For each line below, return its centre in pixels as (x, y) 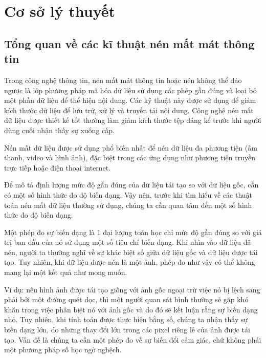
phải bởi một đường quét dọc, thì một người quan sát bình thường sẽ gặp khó (126, 299)
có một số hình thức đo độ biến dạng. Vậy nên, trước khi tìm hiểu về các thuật (128, 194)
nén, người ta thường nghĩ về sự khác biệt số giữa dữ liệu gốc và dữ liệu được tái (131, 252)
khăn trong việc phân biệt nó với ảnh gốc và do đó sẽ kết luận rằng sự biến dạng (131, 309)
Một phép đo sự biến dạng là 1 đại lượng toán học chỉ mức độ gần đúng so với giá (133, 232)
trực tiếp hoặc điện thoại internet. (58, 167)
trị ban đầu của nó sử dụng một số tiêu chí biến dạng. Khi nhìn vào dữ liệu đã (128, 242)
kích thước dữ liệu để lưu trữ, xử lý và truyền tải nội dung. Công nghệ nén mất (129, 110)
